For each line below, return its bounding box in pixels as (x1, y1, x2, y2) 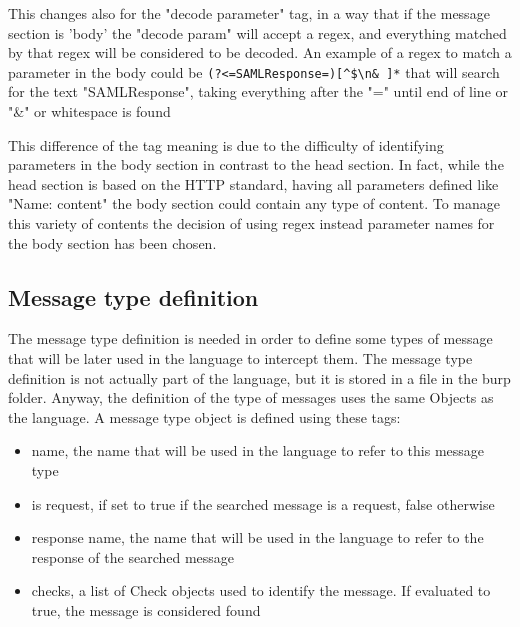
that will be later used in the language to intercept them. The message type (8, 347, 473, 368)
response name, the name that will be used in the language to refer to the (31, 527, 484, 548)
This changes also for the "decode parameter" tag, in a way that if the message (8, 3, 490, 23)
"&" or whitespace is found (8, 101, 171, 122)
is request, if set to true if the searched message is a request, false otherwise (31, 493, 495, 514)
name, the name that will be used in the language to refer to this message (31, 440, 485, 461)
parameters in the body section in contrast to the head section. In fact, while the (8, 154, 504, 175)
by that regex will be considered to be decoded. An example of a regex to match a (8, 42, 512, 63)
